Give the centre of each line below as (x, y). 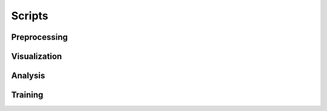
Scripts (30, 16)
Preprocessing (39, 37)
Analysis (28, 76)
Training (27, 95)
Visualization (37, 56)
